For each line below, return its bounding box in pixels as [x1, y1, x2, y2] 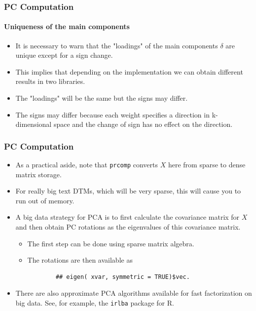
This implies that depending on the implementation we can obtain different [15, 66, 243, 77]
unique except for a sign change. [15, 50, 113, 60]
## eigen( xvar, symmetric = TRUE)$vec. [55, 273, 190, 280]
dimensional [15, 119, 52, 129]
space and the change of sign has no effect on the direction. [53, 119, 233, 129]
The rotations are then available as [27, 255, 133, 265]
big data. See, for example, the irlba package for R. [15, 298, 174, 308]
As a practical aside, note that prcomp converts [15, 159, 158, 170]
